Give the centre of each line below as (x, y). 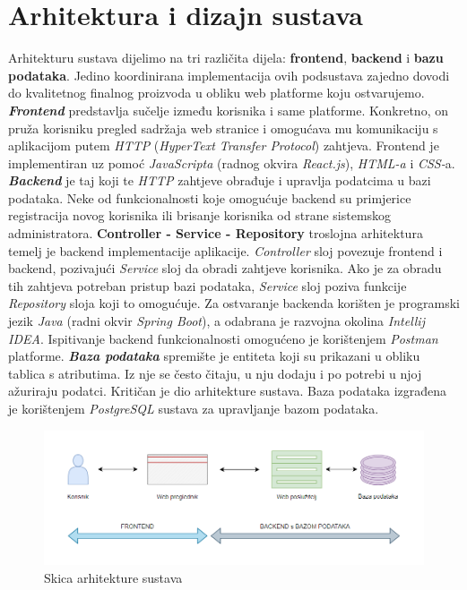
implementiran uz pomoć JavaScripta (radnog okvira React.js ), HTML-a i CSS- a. (232, 162)
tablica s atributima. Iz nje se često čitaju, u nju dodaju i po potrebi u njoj (215, 373)
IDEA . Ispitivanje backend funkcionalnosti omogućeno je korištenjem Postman (223, 338)
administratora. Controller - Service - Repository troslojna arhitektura (216, 233)
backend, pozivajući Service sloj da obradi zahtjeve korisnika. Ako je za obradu (225, 268)
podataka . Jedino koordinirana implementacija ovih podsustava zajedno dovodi (229, 75)
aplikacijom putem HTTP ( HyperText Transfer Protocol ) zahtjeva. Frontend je (224, 145)
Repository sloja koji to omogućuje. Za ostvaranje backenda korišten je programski (234, 303)
